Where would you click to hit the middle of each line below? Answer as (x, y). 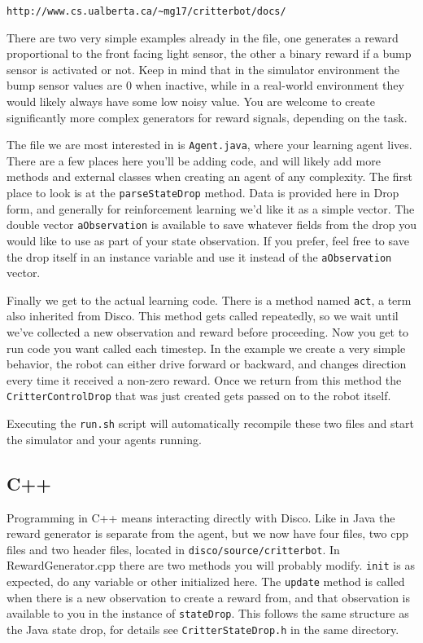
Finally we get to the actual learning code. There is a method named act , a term (209, 299)
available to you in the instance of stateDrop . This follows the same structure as (208, 613)
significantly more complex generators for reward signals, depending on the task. (207, 117)
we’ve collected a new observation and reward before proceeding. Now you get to (208, 332)
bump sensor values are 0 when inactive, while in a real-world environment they (205, 85)
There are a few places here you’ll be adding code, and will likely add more (194, 160)
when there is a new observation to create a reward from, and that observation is (208, 597)
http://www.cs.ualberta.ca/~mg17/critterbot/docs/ (146, 11)
